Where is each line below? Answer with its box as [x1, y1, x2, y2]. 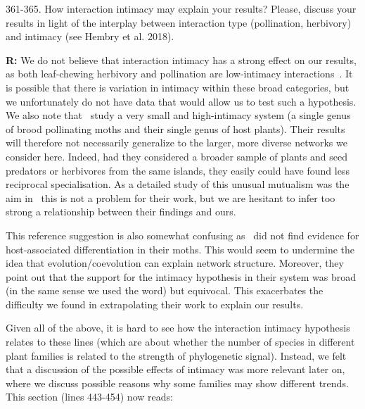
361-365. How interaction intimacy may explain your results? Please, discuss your [6, 1, 357, 15]
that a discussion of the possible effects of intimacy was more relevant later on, [6, 362, 345, 377]
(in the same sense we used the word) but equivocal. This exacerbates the [6, 283, 324, 298]
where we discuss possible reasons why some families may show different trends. [6, 375, 349, 390]
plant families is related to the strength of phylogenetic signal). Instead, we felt [6, 348, 347, 363]
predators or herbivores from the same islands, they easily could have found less [6, 163, 350, 177]
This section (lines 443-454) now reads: [6, 389, 173, 404]
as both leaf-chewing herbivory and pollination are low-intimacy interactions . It [6, 66, 353, 81]
